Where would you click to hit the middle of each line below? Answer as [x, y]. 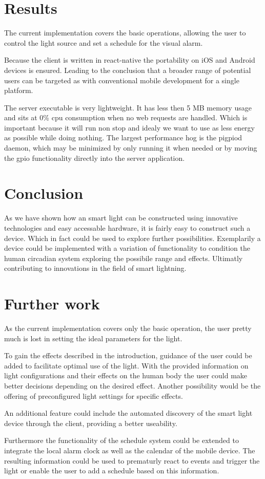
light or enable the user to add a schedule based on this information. [112, 471]
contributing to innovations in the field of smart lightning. [95, 268]
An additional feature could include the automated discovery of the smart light [128, 413]
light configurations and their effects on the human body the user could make [126, 375]
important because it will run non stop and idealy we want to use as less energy [129, 127]
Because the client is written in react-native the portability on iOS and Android [130, 60]
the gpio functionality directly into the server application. [95, 158]
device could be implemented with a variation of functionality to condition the [127, 248]
